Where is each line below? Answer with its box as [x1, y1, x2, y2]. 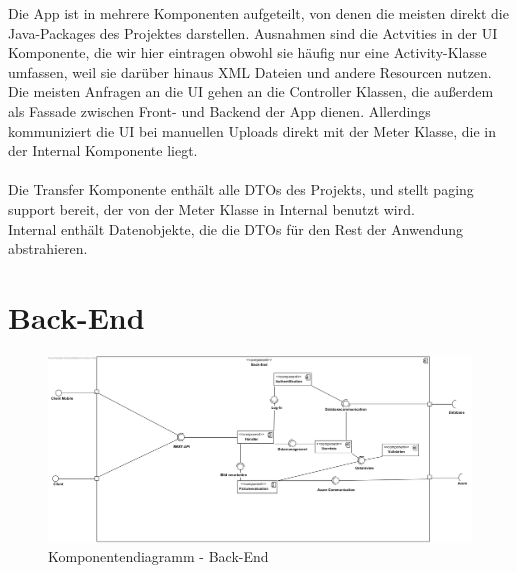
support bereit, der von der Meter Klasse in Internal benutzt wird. [8, 198, 415, 219]
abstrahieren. [8, 238, 88, 259]
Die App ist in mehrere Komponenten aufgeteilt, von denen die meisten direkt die [8, 3, 509, 23]
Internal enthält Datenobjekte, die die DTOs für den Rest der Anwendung [8, 218, 464, 239]
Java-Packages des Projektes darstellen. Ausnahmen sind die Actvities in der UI [8, 22, 498, 43]
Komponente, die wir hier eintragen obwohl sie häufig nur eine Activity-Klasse [8, 42, 487, 63]
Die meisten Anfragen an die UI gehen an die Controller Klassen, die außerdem [8, 81, 494, 102]
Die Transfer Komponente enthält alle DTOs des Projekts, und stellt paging [8, 179, 474, 200]
